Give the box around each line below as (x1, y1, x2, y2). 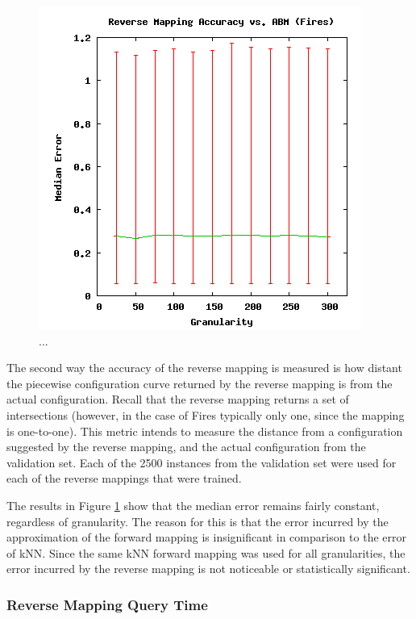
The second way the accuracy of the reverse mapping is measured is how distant (6, 359, 402, 376)
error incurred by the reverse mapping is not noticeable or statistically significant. (6, 560, 410, 577)
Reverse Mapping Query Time (6, 594, 208, 614)
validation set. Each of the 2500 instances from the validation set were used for (6, 454, 397, 471)
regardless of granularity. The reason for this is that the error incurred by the (6, 512, 389, 529)
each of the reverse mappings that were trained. (6, 470, 242, 487)
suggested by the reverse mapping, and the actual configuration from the (6, 438, 366, 455)
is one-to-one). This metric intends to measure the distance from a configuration (6, 422, 403, 439)
